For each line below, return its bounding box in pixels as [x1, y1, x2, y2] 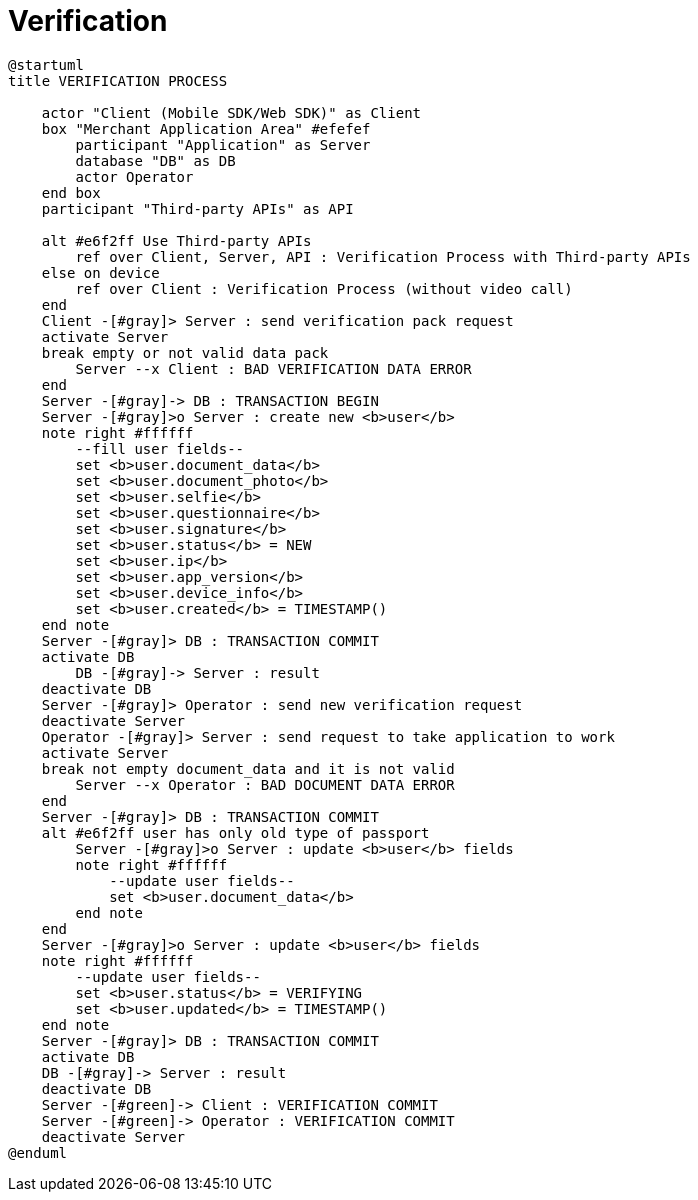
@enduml [8, 1144, 68, 1161]
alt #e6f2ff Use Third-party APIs [41, 232, 312, 249]
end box [41, 184, 101, 201]
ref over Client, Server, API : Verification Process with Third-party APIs [75, 248, 691, 265]
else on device [41, 264, 160, 281]
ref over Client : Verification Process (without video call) [75, 280, 573, 297]
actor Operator [75, 168, 194, 185]
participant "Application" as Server [75, 136, 371, 153]
